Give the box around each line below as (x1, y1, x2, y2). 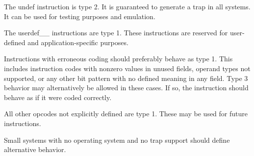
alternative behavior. (4, 144, 66, 155)
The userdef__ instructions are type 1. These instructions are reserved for (4, 27, 228, 38)
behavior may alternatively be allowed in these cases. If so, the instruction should (4, 82, 249, 93)
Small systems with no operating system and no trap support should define (4, 134, 230, 145)
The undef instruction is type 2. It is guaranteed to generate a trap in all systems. (4, 1, 251, 11)
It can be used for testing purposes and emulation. (4, 11, 155, 21)
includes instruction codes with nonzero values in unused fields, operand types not (4, 63, 251, 73)
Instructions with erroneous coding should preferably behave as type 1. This (4, 53, 233, 64)
